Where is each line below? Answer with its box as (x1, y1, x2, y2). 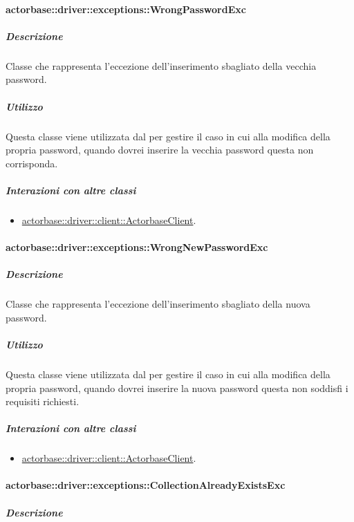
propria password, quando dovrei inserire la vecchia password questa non (6, 142, 314, 157)
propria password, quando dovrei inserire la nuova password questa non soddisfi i (6, 380, 348, 395)
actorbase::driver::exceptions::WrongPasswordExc (6, 1, 246, 16)
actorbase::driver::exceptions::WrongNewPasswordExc (6, 240, 268, 254)
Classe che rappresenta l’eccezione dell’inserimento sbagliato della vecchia (6, 58, 317, 73)
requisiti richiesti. (6, 394, 80, 409)
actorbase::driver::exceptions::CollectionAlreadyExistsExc (6, 478, 286, 492)
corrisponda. (6, 156, 58, 170)
